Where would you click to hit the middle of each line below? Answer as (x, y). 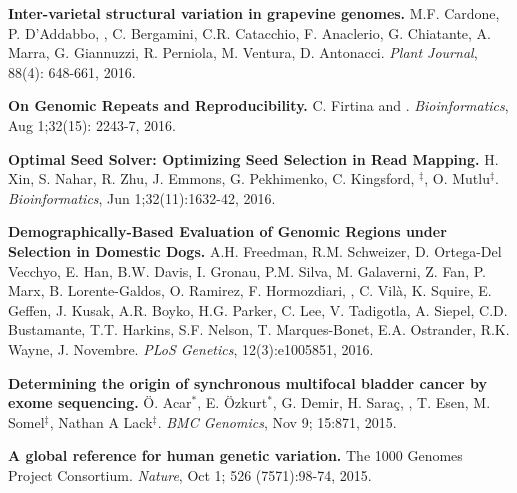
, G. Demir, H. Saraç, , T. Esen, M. (381, 402)
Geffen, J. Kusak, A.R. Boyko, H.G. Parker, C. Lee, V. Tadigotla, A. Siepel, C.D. (258, 309)
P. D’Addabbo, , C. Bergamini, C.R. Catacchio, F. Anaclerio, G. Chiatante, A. (250, 32)
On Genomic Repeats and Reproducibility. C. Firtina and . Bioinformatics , (258, 105)
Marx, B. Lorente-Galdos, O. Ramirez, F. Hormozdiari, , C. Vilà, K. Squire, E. (250, 290)
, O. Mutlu (457, 178)
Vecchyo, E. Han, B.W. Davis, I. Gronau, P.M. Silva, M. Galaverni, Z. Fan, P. (247, 270)
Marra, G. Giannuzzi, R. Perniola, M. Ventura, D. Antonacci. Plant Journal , (243, 52)
